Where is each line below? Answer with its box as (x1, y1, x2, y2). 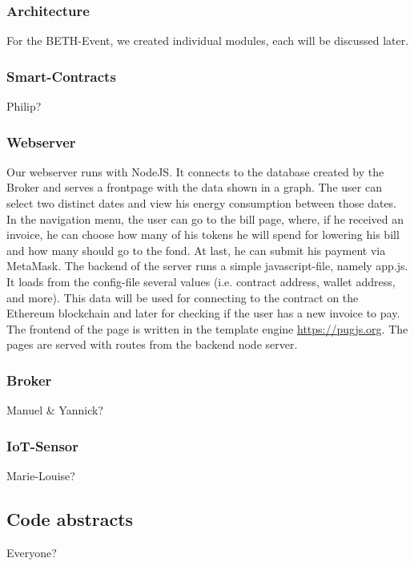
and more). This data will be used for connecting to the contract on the (6, 289, 359, 305)
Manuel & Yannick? (6, 402, 103, 418)
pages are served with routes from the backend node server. (6, 336, 298, 353)
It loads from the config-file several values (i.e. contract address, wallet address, (6, 273, 396, 289)
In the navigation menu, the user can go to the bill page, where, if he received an (6, 210, 404, 227)
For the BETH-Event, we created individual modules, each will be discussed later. (6, 32, 409, 49)
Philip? (6, 98, 42, 115)
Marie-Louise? (6, 467, 75, 483)
